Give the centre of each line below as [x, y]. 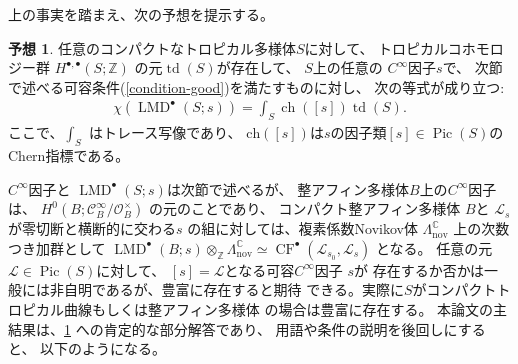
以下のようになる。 [103, 348]
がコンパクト [454, 289]
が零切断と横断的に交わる [92, 228]
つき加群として [57, 247]
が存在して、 [258, 67]
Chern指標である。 [69, 155]
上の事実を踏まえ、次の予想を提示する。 [141, 14]
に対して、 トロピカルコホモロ [404, 47]
